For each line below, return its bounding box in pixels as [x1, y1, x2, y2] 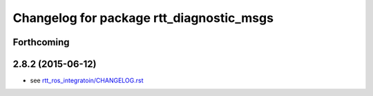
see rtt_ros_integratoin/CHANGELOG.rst [30, 76, 144, 85]
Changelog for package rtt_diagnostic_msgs [12, 10, 274, 25]
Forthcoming [12, 36, 70, 48]
